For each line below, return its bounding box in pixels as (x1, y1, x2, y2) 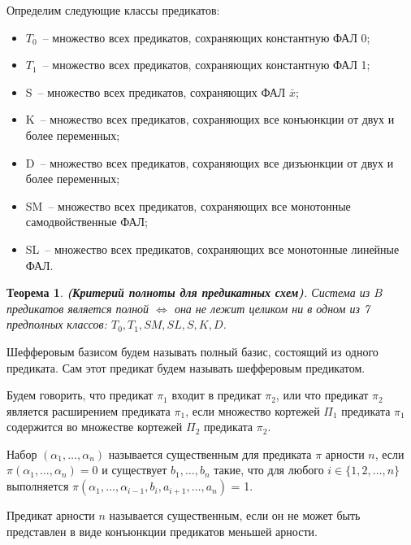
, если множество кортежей (185, 402, 320, 419)
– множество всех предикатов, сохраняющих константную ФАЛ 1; (42, 56, 370, 73)
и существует (102, 461, 167, 478)
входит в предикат (171, 386, 262, 403)
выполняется (6, 477, 69, 495)
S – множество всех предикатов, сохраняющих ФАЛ (25, 83, 286, 100)
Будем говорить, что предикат (6, 386, 154, 403)
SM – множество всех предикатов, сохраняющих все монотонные (25, 197, 351, 214)
